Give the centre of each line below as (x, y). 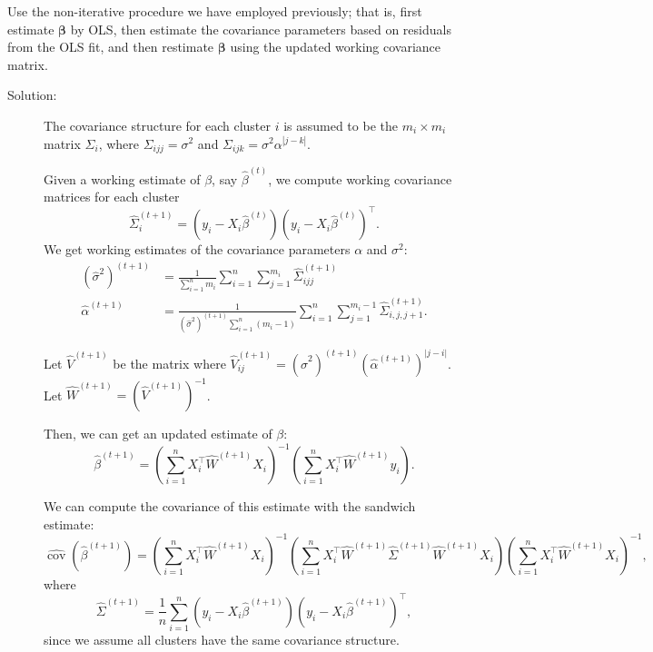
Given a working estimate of (122, 178)
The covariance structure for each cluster (157, 125)
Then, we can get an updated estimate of (158, 434)
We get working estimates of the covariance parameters (197, 249)
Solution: (32, 95)
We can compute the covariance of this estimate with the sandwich (230, 506)
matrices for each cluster (112, 197)
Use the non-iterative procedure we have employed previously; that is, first (215, 11)
